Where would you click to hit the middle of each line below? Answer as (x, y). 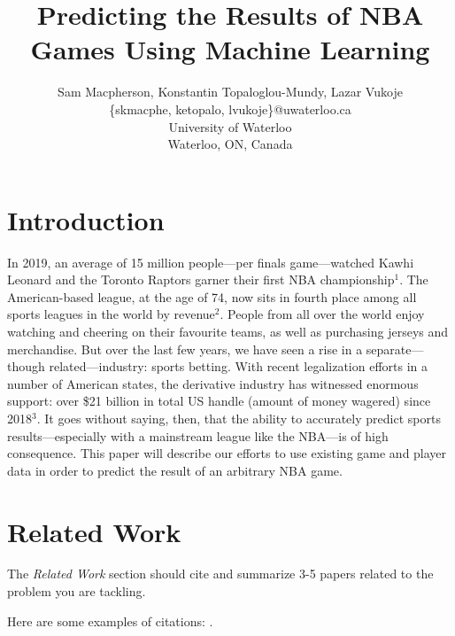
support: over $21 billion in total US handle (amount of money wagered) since (219, 401)
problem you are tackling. (77, 591)
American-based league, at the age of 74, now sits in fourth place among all (212, 296)
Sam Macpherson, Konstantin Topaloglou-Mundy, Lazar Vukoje (230, 92)
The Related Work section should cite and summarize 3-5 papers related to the (220, 574)
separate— (395, 349)
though (26, 366)
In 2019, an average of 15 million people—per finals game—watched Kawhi (211, 262)
